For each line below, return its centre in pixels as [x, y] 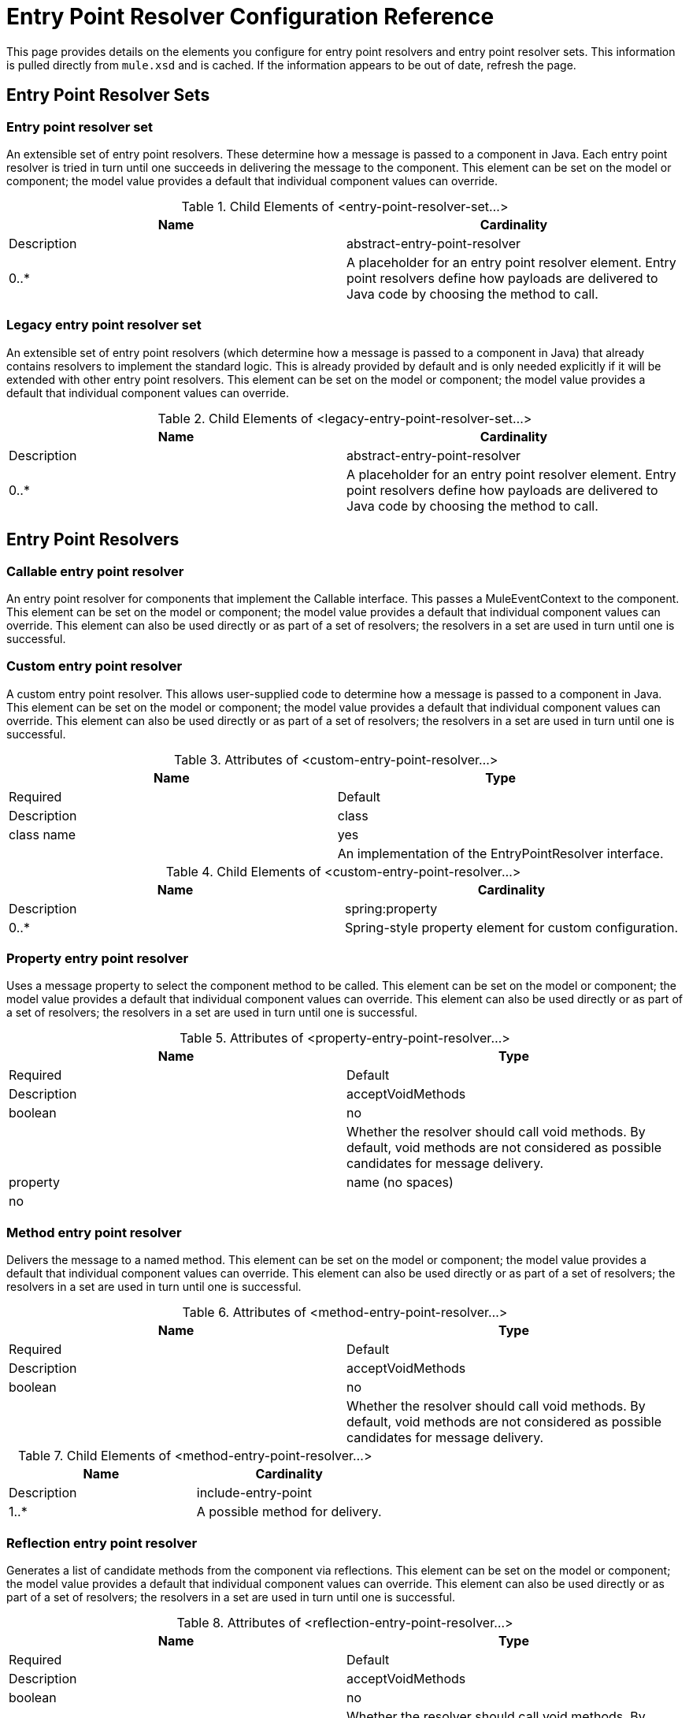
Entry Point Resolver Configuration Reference [250, 17]
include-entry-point [254, 1493]
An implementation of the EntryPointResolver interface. [500, 853]
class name [43, 834]
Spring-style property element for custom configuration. [511, 927]
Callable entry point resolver [95, 571]
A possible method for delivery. [289, 1512]
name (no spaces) [400, 1183]
